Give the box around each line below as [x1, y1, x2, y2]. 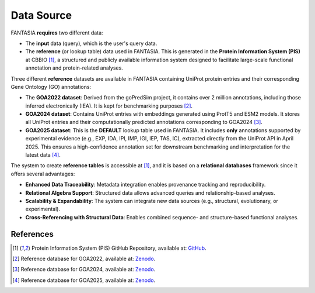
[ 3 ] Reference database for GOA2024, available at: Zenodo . [12, 266, 156, 273]
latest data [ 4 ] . [25, 151, 61, 158]
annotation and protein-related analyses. [25, 64, 124, 71]
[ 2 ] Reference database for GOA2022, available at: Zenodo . [12, 255, 156, 263]
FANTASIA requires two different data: [10, 29, 103, 36]
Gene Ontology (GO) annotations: [10, 83, 92, 90]
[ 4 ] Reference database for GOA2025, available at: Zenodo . [12, 277, 156, 284]
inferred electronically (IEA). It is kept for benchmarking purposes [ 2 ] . [25, 102, 192, 109]
